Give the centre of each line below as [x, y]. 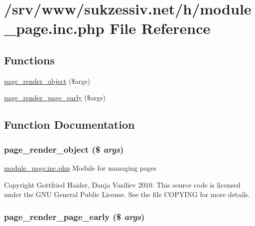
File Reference [160, 28]
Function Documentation [69, 124]
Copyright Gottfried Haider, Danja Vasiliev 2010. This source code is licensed [122, 184]
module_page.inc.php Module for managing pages [80, 167]
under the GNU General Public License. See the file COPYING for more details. [127, 194]
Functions [29, 60]
